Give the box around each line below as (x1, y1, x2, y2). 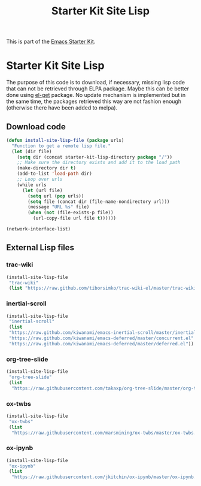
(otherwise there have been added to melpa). (6, 104, 118, 111)
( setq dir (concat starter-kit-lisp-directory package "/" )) (17, 154, 172, 160)
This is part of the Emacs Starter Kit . (6, 38, 96, 45)
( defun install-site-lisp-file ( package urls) (6, 137, 124, 143)
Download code (6, 121, 66, 132)
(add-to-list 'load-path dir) (17, 171, 93, 177)
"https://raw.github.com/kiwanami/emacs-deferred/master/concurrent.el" (8, 335, 194, 342)
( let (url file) (22, 187, 63, 193)
